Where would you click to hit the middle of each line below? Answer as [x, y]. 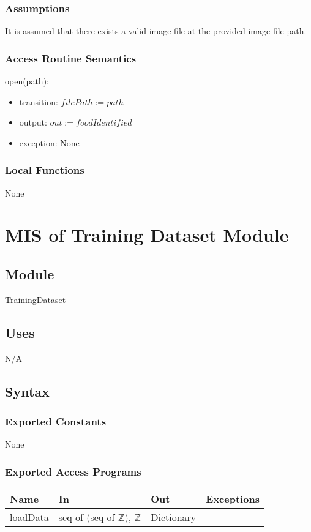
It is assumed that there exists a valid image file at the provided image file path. [156, 31]
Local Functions [45, 170]
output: [33, 122]
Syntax [27, 391]
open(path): [27, 81]
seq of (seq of [87, 517]
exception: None [49, 142]
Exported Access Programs [73, 471]
